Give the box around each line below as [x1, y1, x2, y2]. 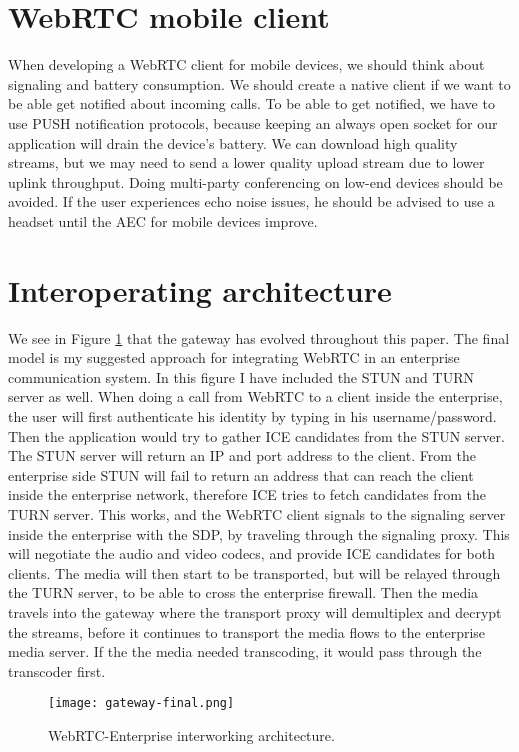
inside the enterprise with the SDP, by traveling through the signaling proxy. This [8, 523, 510, 544]
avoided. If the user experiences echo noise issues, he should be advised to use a [8, 191, 495, 212]
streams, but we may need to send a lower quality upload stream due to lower [8, 152, 485, 173]
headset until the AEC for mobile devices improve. [8, 210, 318, 231]
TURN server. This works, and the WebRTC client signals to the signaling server [8, 503, 506, 524]
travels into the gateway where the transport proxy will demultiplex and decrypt [8, 601, 502, 622]
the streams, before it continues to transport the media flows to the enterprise [8, 621, 486, 642]
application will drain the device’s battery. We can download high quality [8, 132, 458, 153]
